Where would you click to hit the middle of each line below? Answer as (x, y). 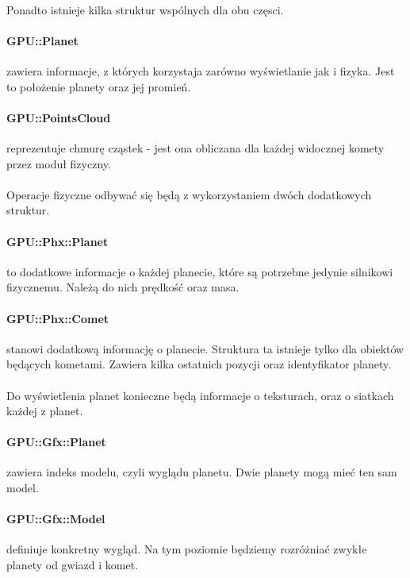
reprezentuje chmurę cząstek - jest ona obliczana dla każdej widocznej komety (195, 147)
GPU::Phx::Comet (58, 318)
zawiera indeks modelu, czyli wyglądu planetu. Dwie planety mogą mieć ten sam (202, 472)
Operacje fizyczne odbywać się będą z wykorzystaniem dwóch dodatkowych (189, 194)
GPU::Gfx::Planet (56, 442)
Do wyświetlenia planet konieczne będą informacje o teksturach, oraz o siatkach (200, 395)
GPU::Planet (42, 40)
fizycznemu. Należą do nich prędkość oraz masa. (123, 287)
